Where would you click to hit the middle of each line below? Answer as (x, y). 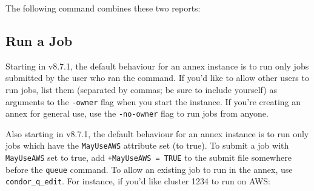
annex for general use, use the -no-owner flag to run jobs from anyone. (137, 113)
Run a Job (39, 40)
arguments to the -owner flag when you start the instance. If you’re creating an (153, 101)
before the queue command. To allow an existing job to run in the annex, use (149, 169)
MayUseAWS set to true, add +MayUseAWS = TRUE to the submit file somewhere (149, 157)
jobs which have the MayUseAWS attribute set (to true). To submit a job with (147, 145)
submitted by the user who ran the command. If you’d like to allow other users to (157, 78)
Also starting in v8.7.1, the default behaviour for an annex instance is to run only (157, 133)
